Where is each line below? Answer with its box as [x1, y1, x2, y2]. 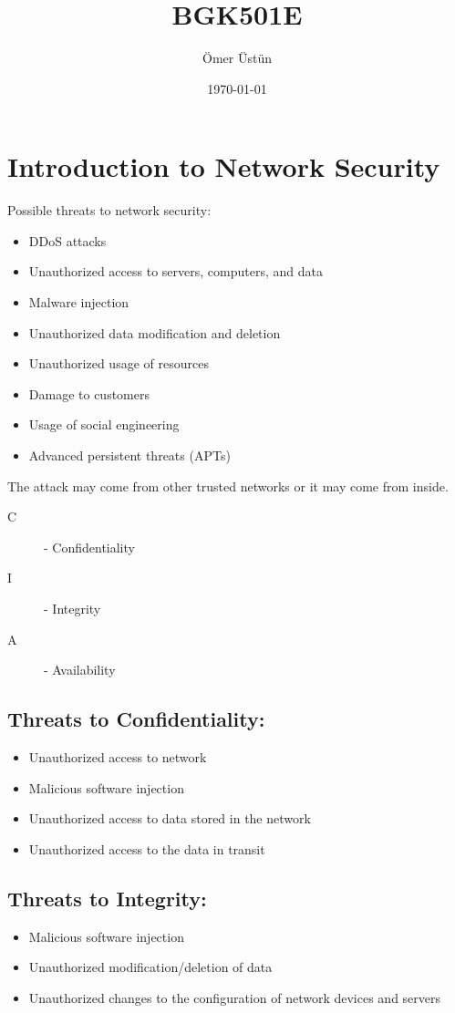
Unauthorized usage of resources [28, 354, 209, 373]
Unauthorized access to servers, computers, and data [28, 262, 323, 281]
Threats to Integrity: [7, 884, 207, 912]
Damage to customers [28, 384, 150, 403]
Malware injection [28, 293, 129, 312]
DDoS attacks [28, 231, 107, 250]
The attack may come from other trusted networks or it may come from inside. [7, 476, 449, 495]
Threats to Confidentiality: [7, 705, 265, 733]
